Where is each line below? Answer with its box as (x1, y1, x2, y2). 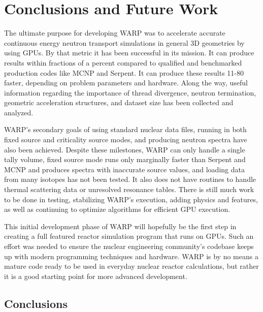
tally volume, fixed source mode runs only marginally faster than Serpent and (4, 154, 246, 165)
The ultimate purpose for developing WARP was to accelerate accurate (4, 27, 225, 38)
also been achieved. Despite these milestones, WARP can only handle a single (4, 144, 245, 154)
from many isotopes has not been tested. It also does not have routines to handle (4, 174, 256, 184)
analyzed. (4, 107, 34, 117)
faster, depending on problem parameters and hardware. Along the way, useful (4, 77, 248, 88)
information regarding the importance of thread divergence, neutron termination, (4, 87, 256, 98)
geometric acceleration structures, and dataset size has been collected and (4, 97, 234, 108)
